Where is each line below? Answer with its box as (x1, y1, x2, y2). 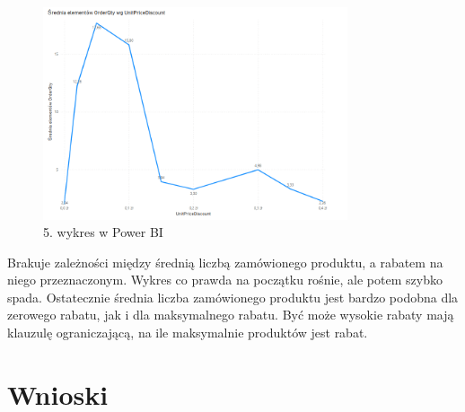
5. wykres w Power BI (43, 223, 163, 241)
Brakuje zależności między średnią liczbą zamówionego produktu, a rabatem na (7, 252, 443, 271)
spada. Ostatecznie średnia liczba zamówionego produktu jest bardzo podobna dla (7, 287, 459, 306)
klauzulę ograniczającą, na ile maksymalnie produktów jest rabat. (7, 323, 368, 342)
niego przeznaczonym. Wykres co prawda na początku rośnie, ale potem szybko (7, 270, 443, 289)
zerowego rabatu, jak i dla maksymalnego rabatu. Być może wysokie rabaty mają (7, 305, 454, 324)
